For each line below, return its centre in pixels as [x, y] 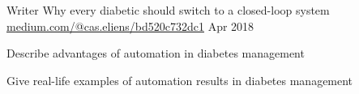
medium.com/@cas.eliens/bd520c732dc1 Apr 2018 [130, 26]
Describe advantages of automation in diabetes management [156, 53]
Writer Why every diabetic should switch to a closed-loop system [168, 10]
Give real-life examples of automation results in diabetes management [180, 80]
